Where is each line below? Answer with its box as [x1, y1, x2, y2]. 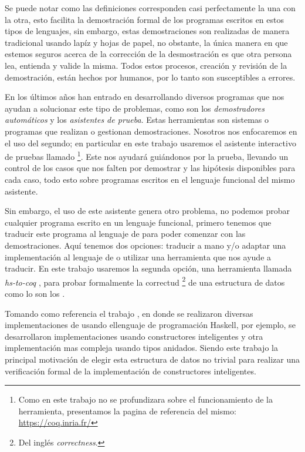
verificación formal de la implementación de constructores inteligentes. [5, 364, 256, 377]
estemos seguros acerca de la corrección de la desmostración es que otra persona [5, 48, 292, 60]
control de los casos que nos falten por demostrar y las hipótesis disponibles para [5, 162, 296, 174]
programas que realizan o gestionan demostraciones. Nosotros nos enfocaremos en [5, 125, 297, 137]
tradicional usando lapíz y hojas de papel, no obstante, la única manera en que [5, 36, 288, 48]
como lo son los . [5, 287, 65, 299]
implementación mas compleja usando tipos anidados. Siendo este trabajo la [5, 341, 278, 354]
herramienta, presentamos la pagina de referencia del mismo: [18, 404, 236, 417]
